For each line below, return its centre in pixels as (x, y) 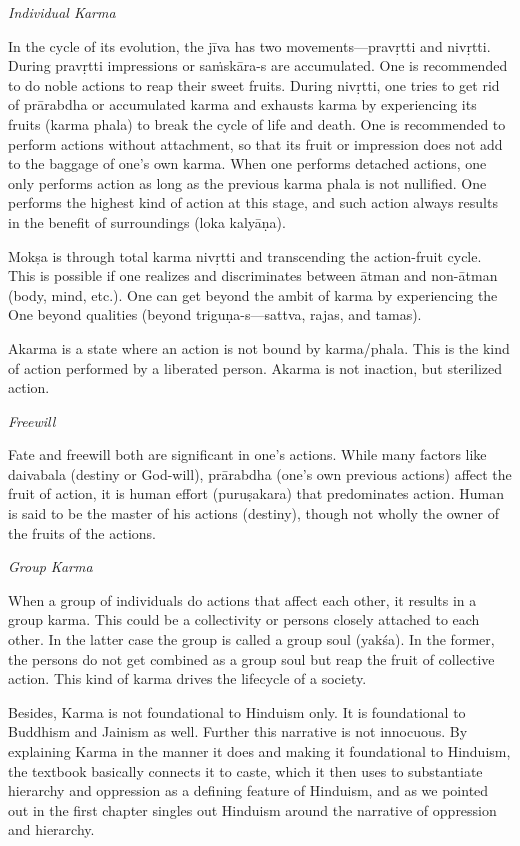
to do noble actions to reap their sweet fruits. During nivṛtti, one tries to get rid (254, 84)
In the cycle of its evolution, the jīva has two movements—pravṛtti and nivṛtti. (249, 45)
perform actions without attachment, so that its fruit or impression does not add (255, 143)
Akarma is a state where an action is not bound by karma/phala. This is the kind (259, 347)
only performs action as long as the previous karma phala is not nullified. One (247, 182)
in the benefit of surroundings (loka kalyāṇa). (147, 221)
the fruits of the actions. (82, 532)
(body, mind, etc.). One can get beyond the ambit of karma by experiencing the (253, 294)
